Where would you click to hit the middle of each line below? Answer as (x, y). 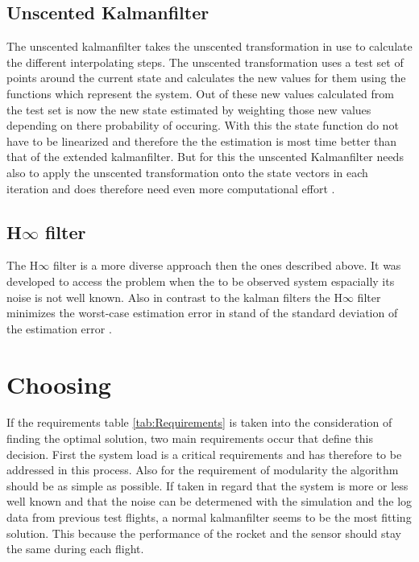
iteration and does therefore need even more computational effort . (171, 188)
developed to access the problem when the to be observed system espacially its (201, 281)
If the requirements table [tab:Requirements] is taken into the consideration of (199, 422)
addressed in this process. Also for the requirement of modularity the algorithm (203, 470)
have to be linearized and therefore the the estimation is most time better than (202, 140)
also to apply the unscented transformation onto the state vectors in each (187, 172)
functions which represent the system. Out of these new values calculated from (200, 93)
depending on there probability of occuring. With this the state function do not (203, 125)
